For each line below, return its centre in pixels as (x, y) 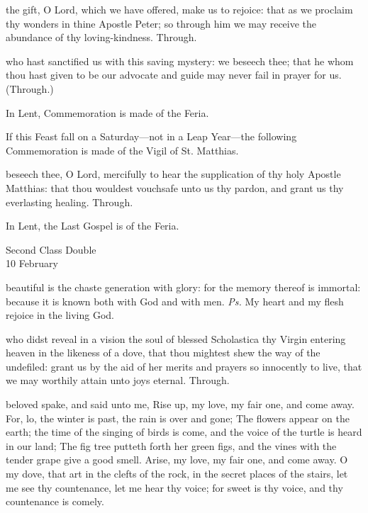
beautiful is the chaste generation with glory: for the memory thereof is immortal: (183, 287)
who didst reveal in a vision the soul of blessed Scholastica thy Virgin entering (176, 338)
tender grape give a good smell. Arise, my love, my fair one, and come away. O (177, 460)
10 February (32, 263)
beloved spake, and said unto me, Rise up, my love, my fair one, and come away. (180, 404)
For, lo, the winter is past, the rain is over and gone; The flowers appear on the (178, 418)
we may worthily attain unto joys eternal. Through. (118, 380)
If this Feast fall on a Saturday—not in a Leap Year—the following (151, 136)
